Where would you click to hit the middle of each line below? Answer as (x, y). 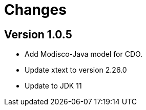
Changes (35, 10)
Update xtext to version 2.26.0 (76, 70)
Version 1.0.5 (38, 34)
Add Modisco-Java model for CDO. (84, 54)
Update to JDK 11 (53, 86)
